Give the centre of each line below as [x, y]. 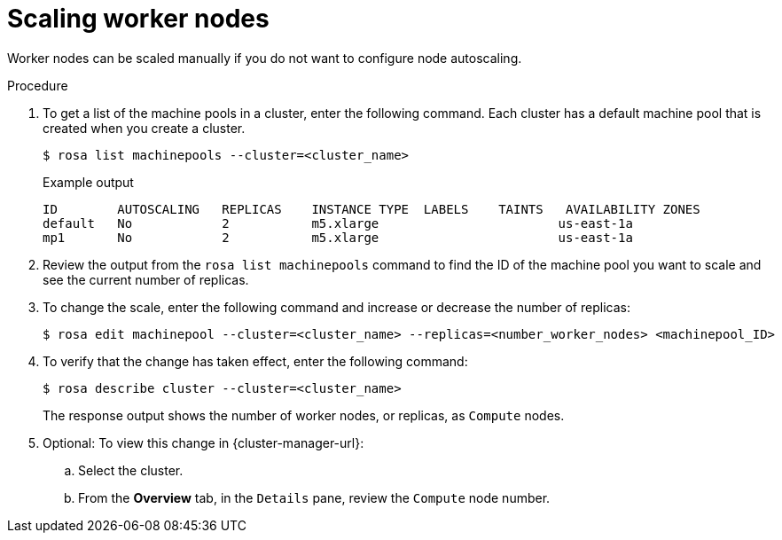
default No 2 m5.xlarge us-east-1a [338, 223]
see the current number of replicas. [146, 279]
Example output [88, 182]
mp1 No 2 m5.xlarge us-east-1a [338, 237]
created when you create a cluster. [144, 128]
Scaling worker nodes [138, 19]
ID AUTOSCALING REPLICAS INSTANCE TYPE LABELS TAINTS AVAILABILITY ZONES [371, 209]
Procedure [38, 85]
